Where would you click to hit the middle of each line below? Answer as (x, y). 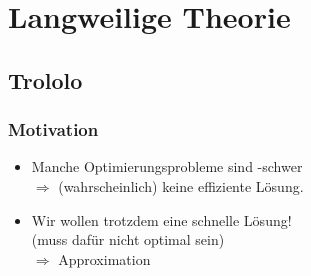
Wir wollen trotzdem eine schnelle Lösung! (161, 219)
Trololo (45, 79)
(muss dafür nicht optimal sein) (128, 239)
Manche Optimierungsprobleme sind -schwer (167, 166)
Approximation (104, 258)
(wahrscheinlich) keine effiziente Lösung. (181, 185)
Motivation (53, 129)
